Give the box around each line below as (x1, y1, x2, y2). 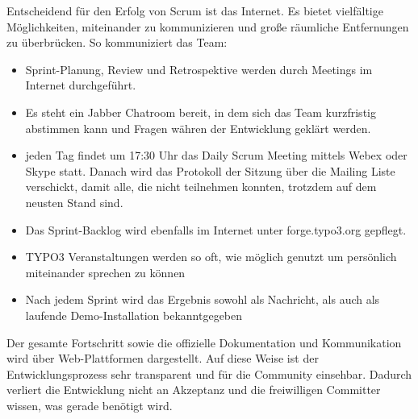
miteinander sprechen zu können (25, 263, 186, 280)
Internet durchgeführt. (25, 77, 136, 93)
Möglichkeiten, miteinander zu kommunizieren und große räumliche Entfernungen (6, 18, 409, 35)
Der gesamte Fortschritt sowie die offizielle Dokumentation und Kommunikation (6, 334, 402, 351)
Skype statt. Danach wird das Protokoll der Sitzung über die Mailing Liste (25, 162, 395, 179)
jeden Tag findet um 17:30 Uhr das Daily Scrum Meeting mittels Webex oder (25, 147, 408, 164)
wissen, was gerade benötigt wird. (6, 396, 173, 413)
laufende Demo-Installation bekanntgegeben (25, 306, 243, 323)
